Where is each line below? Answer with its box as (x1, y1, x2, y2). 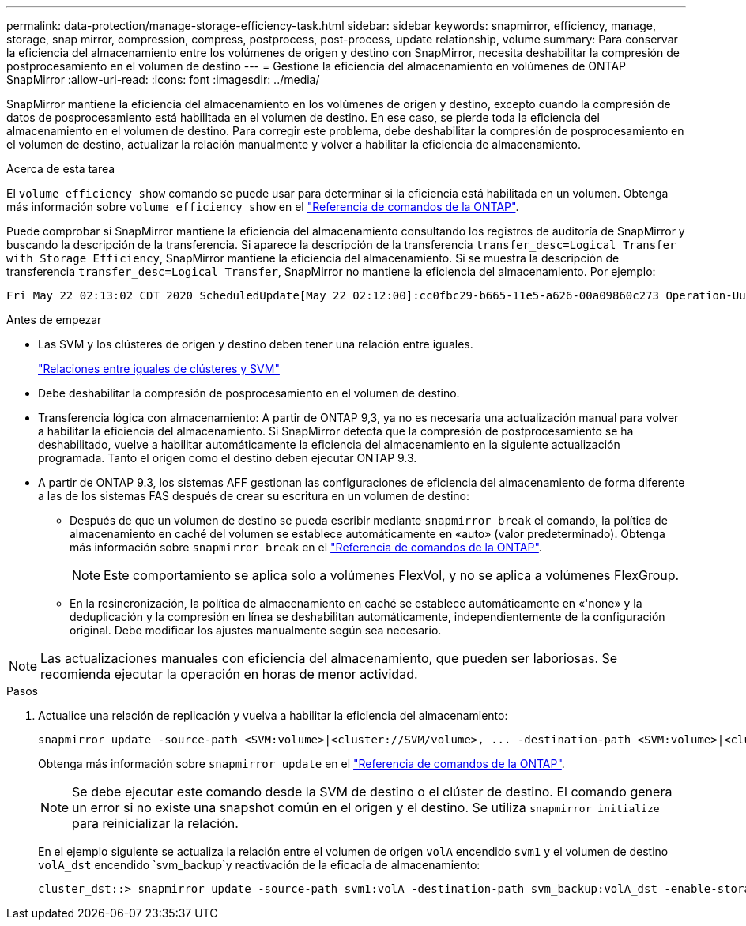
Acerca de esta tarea (6, 162, 115, 175)
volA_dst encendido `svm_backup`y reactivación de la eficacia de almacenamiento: (38, 858, 480, 871)
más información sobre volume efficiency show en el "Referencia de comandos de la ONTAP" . (6, 200, 519, 213)
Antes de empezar (6, 313, 102, 326)
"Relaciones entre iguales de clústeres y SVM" (38, 362, 280, 375)
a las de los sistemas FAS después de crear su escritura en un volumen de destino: (38, 489, 469, 503)
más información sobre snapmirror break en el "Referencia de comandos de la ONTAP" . (70, 540, 542, 554)
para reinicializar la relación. (72, 815, 239, 831)
